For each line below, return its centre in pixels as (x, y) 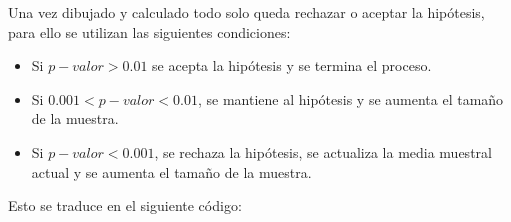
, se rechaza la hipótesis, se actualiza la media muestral (323, 151)
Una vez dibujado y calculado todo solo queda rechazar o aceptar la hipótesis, (246, 12)
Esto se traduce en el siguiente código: (125, 205)
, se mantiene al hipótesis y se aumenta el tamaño (350, 98)
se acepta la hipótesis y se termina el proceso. (292, 65)
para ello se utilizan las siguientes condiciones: (149, 31)
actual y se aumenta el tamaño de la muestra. (171, 171)
